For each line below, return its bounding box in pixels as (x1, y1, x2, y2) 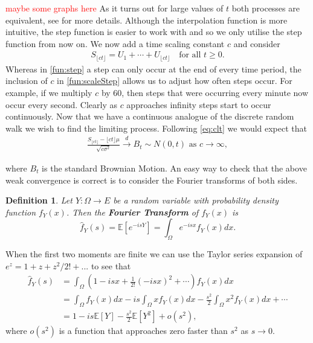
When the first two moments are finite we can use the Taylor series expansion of (5, 248, 303, 260)
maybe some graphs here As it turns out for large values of (5, 2, 224, 14)
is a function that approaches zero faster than (59, 324, 228, 337)
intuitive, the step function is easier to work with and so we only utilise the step (5, 25, 302, 38)
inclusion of (5, 74, 48, 87)
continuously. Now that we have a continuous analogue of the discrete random (5, 110, 294, 123)
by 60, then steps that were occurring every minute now (101, 86, 309, 99)
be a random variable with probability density (113, 194, 279, 207)
